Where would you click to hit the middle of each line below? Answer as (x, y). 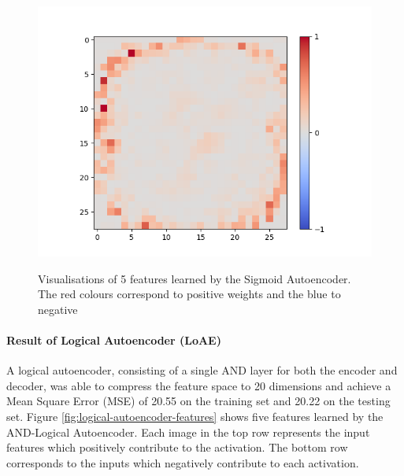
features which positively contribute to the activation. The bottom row (177, 447)
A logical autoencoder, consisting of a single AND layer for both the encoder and (202, 370)
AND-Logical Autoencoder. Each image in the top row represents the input (188, 432)
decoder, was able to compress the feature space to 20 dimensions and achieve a (199, 385)
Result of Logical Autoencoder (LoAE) (114, 339)
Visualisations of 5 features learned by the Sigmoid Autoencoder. (195, 278)
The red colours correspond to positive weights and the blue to (189, 294)
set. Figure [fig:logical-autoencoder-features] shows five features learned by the (195, 416)
